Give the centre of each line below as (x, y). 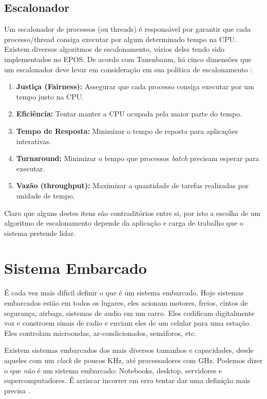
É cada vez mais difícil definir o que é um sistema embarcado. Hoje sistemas (124, 293)
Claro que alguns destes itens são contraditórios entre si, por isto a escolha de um (132, 213)
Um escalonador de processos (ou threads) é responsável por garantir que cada (128, 29)
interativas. (34, 141)
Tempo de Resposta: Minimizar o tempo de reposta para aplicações (127, 131)
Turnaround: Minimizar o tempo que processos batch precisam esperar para (138, 158)
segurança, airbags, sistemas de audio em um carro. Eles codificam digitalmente (129, 313)
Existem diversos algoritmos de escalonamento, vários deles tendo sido (115, 49)
